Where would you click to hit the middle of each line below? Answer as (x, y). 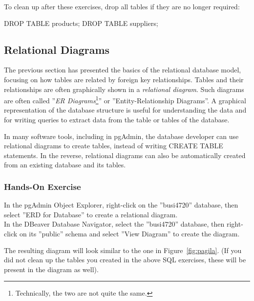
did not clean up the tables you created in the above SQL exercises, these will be (125, 260)
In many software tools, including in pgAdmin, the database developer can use (121, 136)
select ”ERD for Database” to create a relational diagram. (91, 214)
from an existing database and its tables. (65, 165)
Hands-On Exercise (42, 186)
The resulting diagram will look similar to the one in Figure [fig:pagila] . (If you (123, 250)
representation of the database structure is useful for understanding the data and (125, 110)
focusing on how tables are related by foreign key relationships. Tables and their (124, 79)
